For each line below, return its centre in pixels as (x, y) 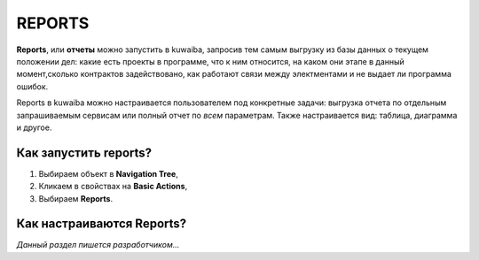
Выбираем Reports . (76, 198)
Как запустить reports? (84, 153)
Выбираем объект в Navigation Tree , (109, 173)
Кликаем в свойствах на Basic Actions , (113, 187)
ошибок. (32, 86)
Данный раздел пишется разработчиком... (98, 245)
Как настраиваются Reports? (102, 224)
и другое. (34, 127)
